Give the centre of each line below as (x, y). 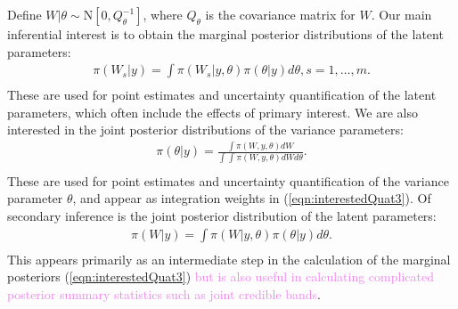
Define (25, 14)
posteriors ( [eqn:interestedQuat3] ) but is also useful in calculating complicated (221, 276)
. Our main (401, 14)
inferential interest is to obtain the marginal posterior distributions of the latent (225, 34)
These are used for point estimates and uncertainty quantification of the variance (228, 180)
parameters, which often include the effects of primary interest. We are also (213, 112)
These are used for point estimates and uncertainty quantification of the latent (222, 95)
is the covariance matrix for (280, 14)
